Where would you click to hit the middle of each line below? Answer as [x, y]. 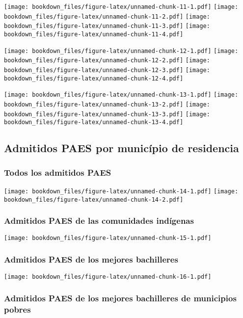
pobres [17, 309]
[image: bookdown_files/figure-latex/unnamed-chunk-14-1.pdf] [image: [121, 191]
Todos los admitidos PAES [58, 172]
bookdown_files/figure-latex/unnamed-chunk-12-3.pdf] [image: [107, 70]
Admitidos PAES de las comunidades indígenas [99, 221]
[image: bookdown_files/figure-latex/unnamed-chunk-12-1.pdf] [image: [121, 51]
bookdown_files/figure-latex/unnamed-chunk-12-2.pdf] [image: [107, 61]
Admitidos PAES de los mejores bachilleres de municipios [120, 298]
